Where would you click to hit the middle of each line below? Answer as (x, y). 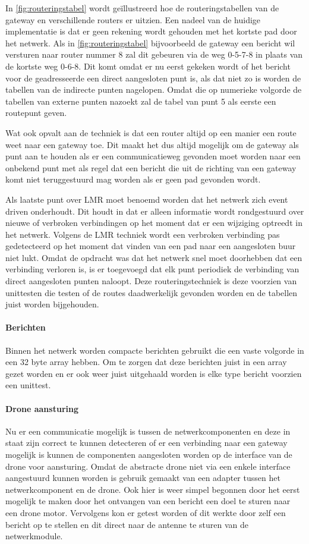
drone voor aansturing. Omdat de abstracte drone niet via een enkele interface (148, 466)
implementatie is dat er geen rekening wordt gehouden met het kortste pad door (151, 31)
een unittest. (28, 385)
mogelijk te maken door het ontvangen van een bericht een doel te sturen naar (148, 501)
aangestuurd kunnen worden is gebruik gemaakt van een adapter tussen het (143, 478)
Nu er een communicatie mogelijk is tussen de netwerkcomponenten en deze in (148, 431)
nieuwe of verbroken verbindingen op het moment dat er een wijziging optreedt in (154, 223)
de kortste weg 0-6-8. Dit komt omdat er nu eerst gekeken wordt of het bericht (148, 66)
